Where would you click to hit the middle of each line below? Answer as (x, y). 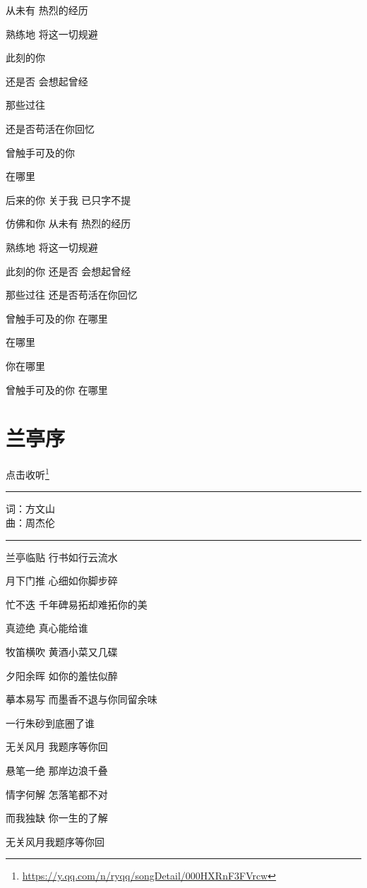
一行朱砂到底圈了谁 (50, 722)
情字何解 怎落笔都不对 (57, 794)
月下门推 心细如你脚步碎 (62, 581)
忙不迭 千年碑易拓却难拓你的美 (77, 604)
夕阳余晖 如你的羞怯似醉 (62, 675)
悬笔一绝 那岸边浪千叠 (57, 770)
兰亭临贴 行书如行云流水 (62, 557)
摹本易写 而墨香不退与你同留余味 (82, 699)
